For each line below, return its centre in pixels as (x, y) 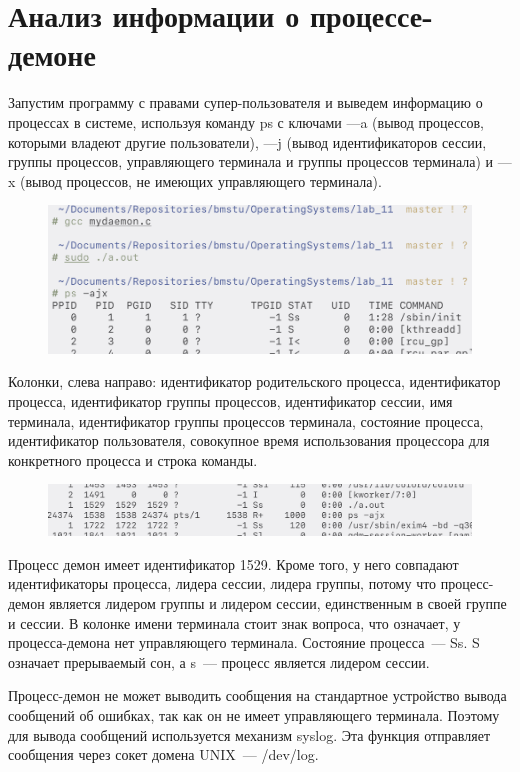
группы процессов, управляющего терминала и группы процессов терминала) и (251, 161)
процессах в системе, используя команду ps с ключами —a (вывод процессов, (246, 121)
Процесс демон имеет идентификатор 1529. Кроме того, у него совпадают (233, 563)
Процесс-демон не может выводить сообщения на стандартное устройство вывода (257, 695)
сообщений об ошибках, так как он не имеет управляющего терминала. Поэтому (254, 714)
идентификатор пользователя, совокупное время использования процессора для (249, 440)
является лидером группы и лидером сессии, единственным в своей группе (278, 602)
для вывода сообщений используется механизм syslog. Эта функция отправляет (249, 734)
